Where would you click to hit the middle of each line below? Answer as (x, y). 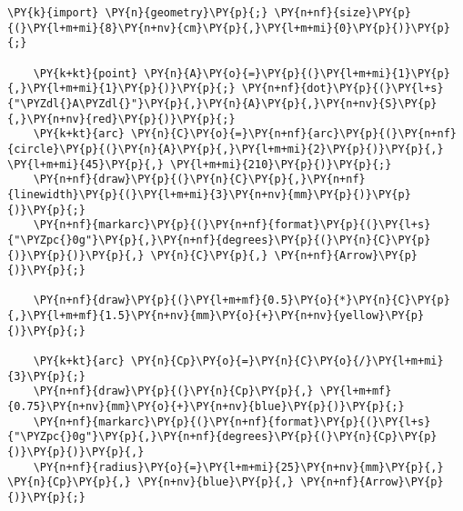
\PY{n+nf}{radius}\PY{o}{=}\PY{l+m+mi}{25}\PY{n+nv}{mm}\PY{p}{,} (238, 467)
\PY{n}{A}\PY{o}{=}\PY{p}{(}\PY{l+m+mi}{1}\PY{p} (297, 73)
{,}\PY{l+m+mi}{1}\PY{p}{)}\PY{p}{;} (121, 89)
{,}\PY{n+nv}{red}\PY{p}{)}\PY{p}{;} (121, 119)
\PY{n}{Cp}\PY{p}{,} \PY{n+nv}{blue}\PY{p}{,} (151, 482)
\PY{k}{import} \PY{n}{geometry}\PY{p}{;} (138, 13)
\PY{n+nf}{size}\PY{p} (342, 13)
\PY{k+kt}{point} (86, 73)
